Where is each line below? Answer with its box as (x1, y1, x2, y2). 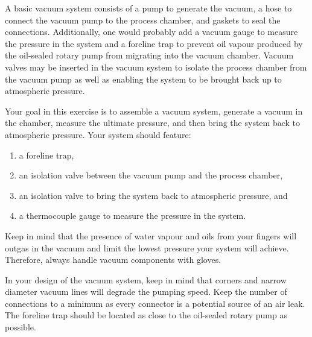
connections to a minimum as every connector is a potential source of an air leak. (5, 297, 305, 309)
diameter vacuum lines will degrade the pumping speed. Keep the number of (5, 285, 287, 298)
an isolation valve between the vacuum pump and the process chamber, (19, 169, 283, 181)
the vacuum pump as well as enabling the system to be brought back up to (5, 72, 282, 85)
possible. (5, 321, 36, 333)
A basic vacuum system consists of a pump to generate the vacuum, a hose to (5, 2, 292, 14)
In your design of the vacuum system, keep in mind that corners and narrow (5, 273, 287, 286)
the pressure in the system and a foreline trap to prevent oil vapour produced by (5, 37, 303, 49)
